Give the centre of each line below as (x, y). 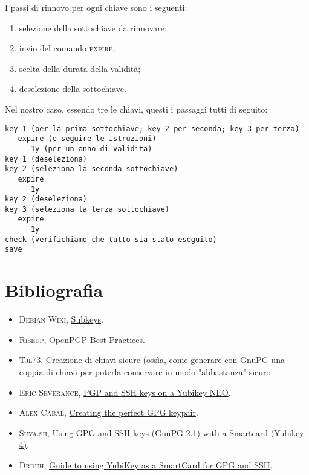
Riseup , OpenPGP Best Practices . (82, 339)
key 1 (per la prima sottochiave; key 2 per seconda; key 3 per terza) (152, 129)
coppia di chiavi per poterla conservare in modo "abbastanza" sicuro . (146, 372)
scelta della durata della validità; (80, 68)
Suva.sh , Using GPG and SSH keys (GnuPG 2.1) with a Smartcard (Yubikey (161, 432)
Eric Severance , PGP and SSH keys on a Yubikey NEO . (125, 392)
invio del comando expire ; (67, 48)
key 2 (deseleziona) (46, 199)
